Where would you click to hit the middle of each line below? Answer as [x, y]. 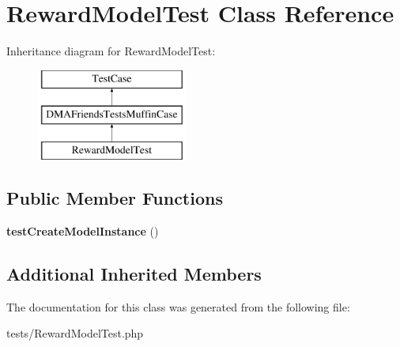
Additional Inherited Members [134, 273]
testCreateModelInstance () [83, 230]
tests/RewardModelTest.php [75, 333]
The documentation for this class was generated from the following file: [178, 306]
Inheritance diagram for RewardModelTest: [111, 51]
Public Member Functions [115, 198]
